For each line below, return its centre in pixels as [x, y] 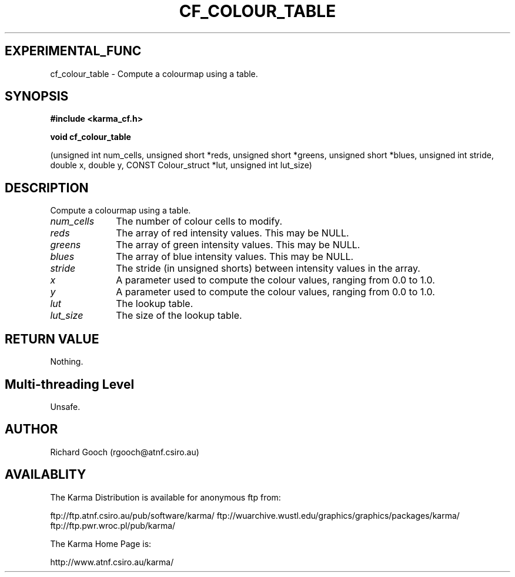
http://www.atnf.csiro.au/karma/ [112, 562]
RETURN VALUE [52, 339]
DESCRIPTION [47, 188]
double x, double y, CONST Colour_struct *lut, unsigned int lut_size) [181, 165]
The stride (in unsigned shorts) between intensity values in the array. [268, 269]
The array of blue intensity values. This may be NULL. [235, 257]
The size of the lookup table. [179, 316]
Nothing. [67, 362]
